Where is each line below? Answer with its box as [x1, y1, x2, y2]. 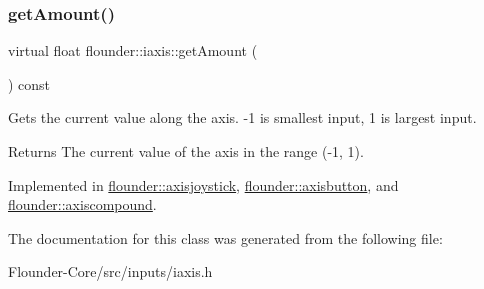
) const [8, 73, 51, 94]
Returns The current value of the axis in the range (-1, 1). [8, 141, 364, 161]
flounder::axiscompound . [8, 194, 157, 215]
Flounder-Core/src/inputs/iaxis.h [8, 261, 213, 282]
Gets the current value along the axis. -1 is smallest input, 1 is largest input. [8, 107, 477, 128]
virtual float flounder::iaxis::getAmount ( [8, 40, 258, 61]
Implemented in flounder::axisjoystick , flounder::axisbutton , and [8, 174, 399, 195]
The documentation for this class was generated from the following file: [8, 227, 443, 248]
